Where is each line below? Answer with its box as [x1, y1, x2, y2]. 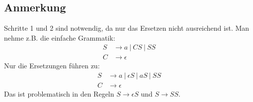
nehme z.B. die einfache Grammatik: [4, 32, 115, 43]
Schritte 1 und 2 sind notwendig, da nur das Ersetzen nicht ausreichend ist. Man [4, 23, 250, 33]
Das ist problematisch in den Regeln [4, 89, 114, 99]
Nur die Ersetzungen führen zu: [4, 60, 100, 71]
